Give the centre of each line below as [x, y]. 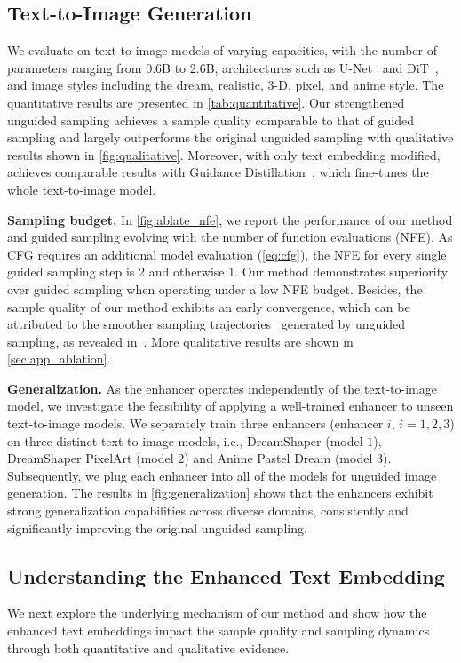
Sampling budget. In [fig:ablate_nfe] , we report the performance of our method [230, 219]
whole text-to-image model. [82, 189]
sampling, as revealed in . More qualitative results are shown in [180, 341]
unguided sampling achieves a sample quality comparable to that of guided [211, 120]
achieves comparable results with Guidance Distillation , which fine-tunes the [218, 172]
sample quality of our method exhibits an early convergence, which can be [209, 306]
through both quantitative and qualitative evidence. [148, 647]
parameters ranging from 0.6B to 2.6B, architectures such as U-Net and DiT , [223, 67]
